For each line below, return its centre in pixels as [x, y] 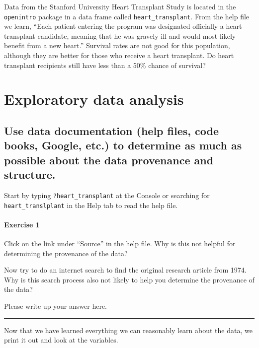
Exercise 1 [22, 224]
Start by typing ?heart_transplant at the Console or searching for [107, 195]
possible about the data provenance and [109, 160]
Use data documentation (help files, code [112, 130]
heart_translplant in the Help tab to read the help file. [91, 205]
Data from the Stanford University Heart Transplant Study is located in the [120, 6]
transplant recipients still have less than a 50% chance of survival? [105, 65]
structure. [30, 174]
